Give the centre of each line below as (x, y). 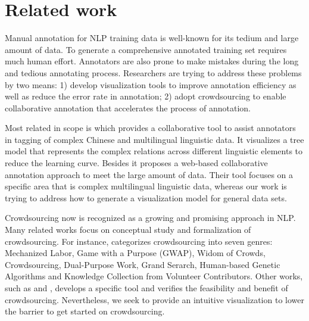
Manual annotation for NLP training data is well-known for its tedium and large (152, 38)
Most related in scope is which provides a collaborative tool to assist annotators (150, 128)
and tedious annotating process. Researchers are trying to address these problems (153, 72)
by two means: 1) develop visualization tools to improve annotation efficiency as (151, 84)
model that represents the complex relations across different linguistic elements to (154, 151)
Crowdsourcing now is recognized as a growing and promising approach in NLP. (150, 218)
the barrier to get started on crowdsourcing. (85, 311)
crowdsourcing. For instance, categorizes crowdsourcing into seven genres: (139, 241)
